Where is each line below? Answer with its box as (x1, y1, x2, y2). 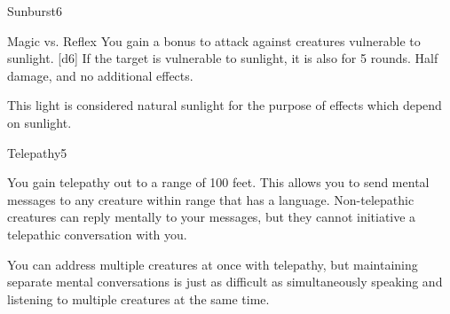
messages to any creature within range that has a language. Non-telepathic (7, 190, 414, 208)
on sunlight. (7, 113, 72, 131)
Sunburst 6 (7, 2, 62, 20)
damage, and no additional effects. (7, 66, 193, 84)
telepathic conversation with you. (7, 224, 187, 243)
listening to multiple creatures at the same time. (7, 289, 270, 308)
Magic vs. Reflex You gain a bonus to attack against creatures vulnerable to (7, 31, 421, 50)
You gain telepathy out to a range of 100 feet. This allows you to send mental (7, 173, 430, 192)
